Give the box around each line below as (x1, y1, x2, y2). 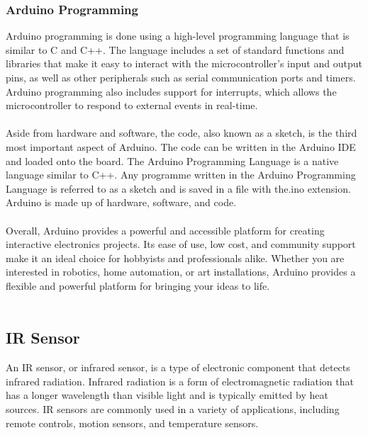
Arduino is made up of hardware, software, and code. (6, 195, 237, 210)
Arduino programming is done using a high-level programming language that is (6, 28, 350, 43)
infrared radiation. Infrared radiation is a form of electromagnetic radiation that (6, 373, 354, 388)
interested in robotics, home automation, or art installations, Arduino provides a (6, 264, 356, 279)
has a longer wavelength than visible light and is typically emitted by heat (6, 388, 328, 402)
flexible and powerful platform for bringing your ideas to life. (6, 278, 270, 293)
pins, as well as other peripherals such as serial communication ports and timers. (6, 70, 356, 84)
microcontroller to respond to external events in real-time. (6, 98, 258, 113)
